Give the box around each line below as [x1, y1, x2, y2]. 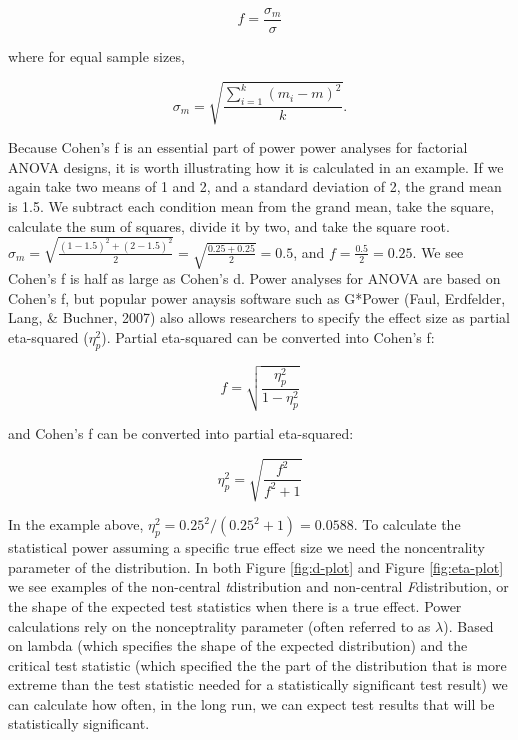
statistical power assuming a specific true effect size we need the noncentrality [8, 537, 485, 558]
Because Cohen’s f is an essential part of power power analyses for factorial [8, 137, 468, 158]
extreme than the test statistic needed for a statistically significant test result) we [8, 674, 508, 695]
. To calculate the [353, 514, 461, 535]
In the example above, [8, 514, 144, 535]
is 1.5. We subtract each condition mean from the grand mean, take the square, [8, 195, 495, 216]
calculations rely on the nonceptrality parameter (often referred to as [8, 615, 431, 636]
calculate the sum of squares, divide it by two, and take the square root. [8, 215, 450, 236]
